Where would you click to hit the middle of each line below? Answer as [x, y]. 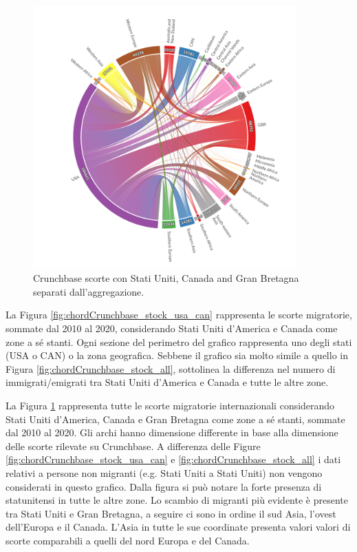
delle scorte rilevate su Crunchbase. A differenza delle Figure [133, 446]
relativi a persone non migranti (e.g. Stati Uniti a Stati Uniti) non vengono [164, 472]
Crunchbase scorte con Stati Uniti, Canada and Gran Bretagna [166, 278]
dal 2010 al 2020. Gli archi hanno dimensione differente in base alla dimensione [172, 432]
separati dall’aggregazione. [89, 291]
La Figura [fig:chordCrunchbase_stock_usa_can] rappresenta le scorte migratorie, [179, 315]
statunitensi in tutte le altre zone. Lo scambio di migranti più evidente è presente [177, 500]
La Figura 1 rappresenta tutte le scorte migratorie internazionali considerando [170, 405]
